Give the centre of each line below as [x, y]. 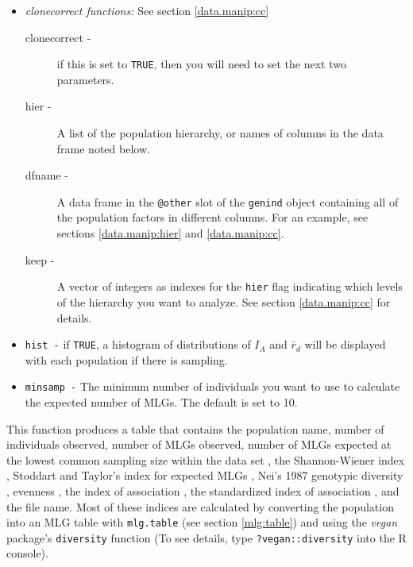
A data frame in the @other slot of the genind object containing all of [228, 201]
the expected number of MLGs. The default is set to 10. [161, 402]
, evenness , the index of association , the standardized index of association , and [203, 490]
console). [27, 553]
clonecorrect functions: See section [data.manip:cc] [147, 10]
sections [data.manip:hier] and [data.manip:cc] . [170, 233]
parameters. [85, 79]
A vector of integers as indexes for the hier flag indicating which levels [230, 286]
